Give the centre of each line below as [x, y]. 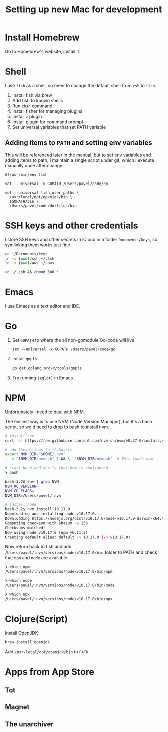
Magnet [17, 707]
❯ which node [19, 581]
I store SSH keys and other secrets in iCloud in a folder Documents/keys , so [81, 239]
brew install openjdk [28, 642]
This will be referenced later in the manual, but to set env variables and [78, 155]
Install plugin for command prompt [48, 122]
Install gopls [25, 359]
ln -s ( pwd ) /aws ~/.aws [30, 263]
